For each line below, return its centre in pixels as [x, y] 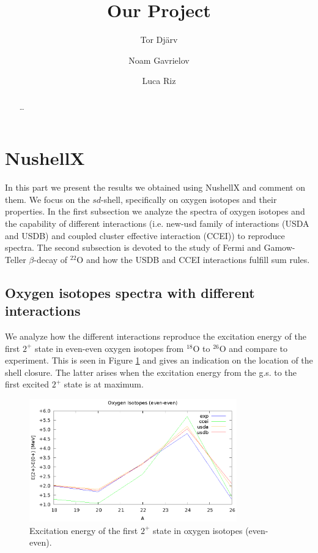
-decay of [51, 259]
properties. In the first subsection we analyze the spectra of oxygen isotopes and [155, 211]
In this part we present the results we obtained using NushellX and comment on [155, 187]
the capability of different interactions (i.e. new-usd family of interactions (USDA [157, 223]
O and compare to [253, 348]
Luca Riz [159, 81]
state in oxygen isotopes [198, 530]
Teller [16, 259]
